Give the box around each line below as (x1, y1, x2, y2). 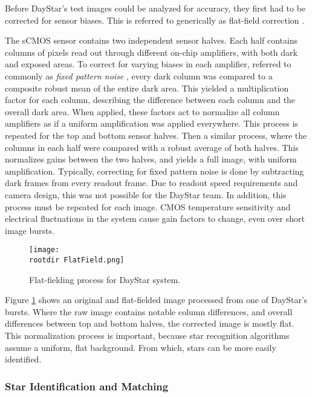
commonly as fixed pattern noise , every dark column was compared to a (5, 69, 273, 82)
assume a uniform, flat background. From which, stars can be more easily (5, 341, 276, 353)
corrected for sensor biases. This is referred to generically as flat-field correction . (5, 13, 305, 26)
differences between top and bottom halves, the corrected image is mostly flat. (5, 317, 294, 330)
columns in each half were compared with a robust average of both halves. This (5, 141, 299, 153)
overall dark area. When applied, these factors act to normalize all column (5, 105, 280, 118)
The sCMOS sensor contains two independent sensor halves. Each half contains (5, 34, 298, 47)
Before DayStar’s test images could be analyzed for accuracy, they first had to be (5, 2, 306, 14)
